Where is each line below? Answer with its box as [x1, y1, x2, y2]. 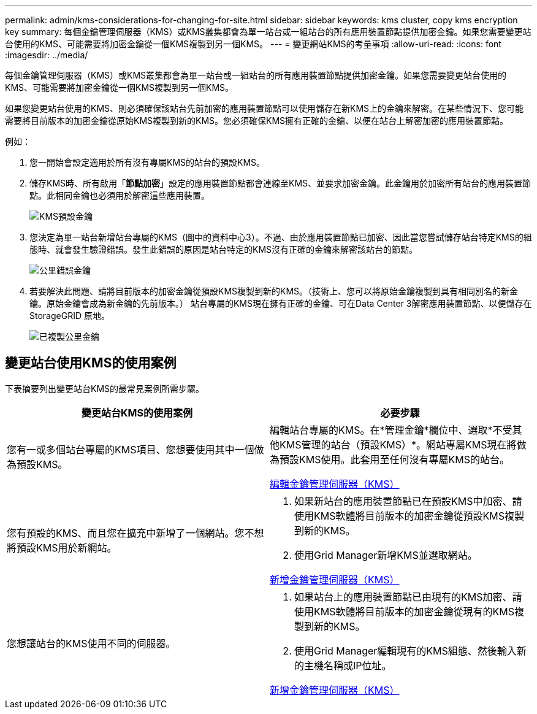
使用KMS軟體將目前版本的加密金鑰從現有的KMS [294, 605, 514, 618]
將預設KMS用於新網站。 [7, 541, 117, 554]
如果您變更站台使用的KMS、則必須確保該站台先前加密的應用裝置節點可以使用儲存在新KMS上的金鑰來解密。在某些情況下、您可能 [5, 103, 524, 113]
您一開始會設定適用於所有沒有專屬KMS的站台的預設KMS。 [29, 157, 265, 167]
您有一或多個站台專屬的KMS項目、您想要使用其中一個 [7, 443, 254, 456]
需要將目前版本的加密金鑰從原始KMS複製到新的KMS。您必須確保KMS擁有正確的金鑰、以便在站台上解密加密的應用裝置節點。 [5, 115, 509, 126]
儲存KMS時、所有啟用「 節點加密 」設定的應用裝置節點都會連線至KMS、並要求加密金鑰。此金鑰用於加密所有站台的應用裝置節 [29, 178, 531, 188]
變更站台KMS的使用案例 [82, 406, 192, 419]
